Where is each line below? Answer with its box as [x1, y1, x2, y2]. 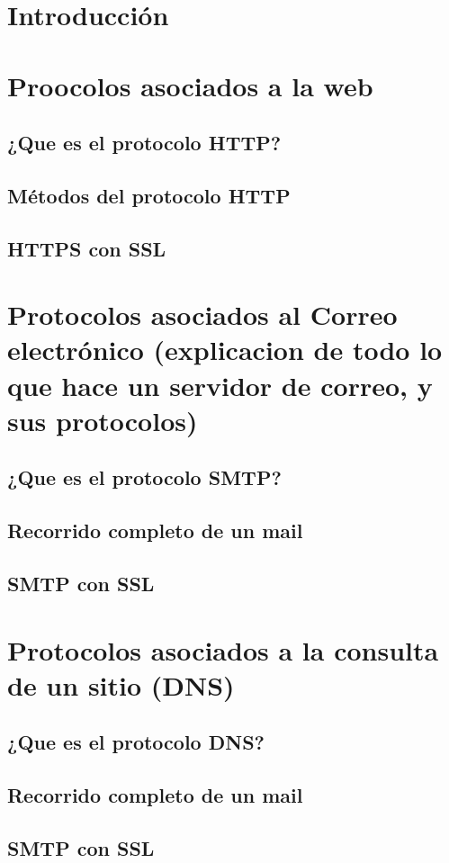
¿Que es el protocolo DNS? [7, 728, 265, 756]
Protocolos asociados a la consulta [7, 631, 439, 668]
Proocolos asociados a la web [7, 67, 373, 103]
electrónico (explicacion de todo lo [7, 331, 443, 368]
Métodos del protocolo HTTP [7, 181, 291, 209]
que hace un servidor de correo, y [7, 366, 433, 403]
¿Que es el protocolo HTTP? [7, 129, 282, 157]
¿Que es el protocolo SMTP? [7, 463, 282, 491]
